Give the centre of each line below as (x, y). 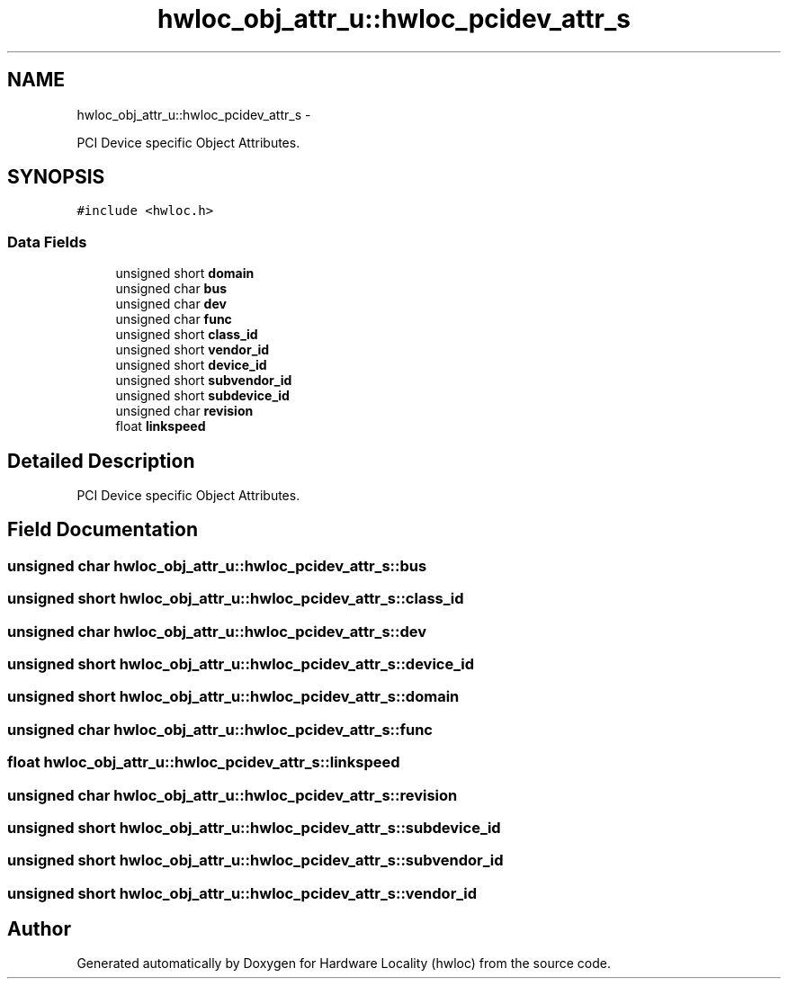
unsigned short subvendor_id (204, 381)
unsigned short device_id (191, 365)
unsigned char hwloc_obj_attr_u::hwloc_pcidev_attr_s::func (220, 729)
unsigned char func (174, 319)
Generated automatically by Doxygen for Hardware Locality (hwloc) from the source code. (344, 964)
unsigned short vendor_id (193, 350)
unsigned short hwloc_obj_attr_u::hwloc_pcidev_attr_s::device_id (241, 664)
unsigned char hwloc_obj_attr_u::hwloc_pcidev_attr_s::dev (217, 631)
